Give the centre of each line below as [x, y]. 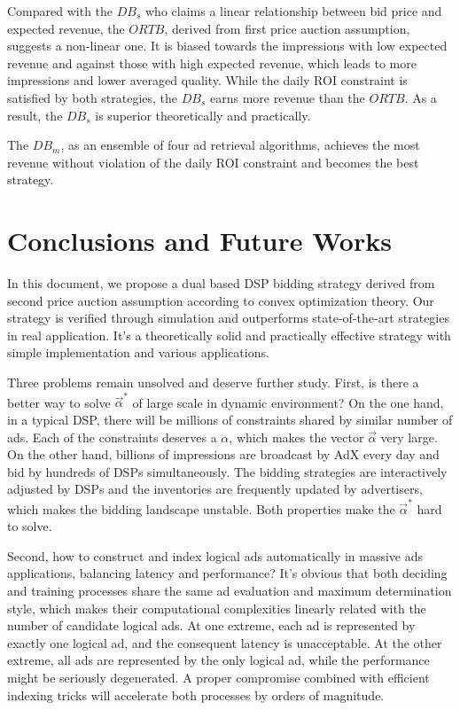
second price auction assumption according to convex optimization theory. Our [221, 300]
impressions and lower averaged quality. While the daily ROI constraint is [207, 80]
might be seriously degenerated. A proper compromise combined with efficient [218, 677]
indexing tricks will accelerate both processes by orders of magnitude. [196, 694]
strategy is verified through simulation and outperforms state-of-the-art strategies [228, 318]
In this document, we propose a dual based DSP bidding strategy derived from [221, 283]
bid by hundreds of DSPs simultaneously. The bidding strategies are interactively [227, 471]
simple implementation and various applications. [138, 352]
